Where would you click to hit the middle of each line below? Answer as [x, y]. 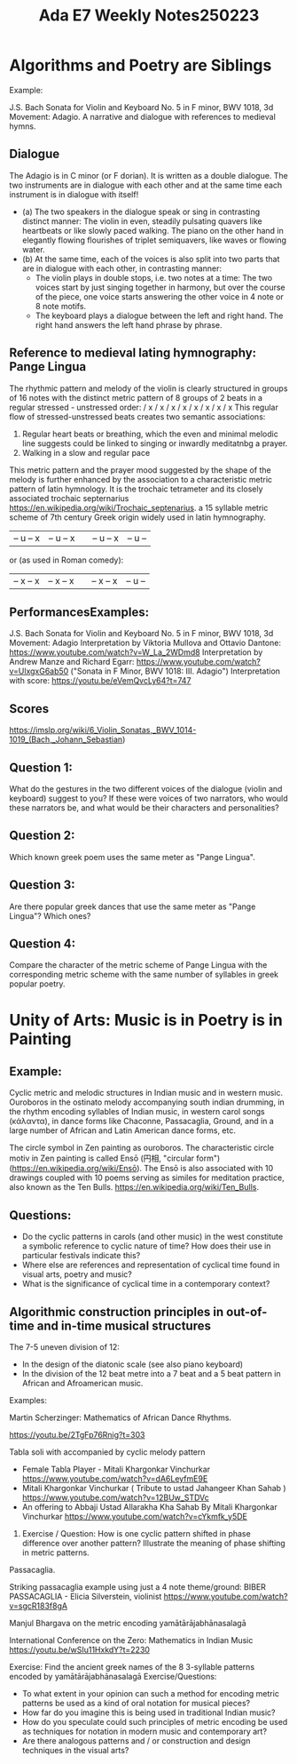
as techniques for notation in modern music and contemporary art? [145, 1732]
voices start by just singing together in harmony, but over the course [160, 287]
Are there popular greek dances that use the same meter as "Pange [133, 906]
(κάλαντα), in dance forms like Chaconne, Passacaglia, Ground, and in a [142, 1121]
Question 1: [41, 767]
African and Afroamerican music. [82, 1384]
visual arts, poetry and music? [77, 1274]
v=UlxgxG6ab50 [39, 671]
